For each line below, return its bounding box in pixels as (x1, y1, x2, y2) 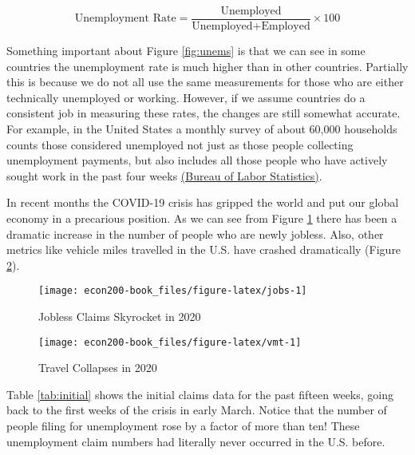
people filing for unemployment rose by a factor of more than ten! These (6, 417, 360, 434)
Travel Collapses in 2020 (38, 359, 157, 376)
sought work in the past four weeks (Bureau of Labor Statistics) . (6, 167, 322, 184)
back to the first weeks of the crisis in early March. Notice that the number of (6, 402, 387, 418)
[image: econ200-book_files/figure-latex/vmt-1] (38, 336, 302, 348)
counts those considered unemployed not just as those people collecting (6, 136, 354, 152)
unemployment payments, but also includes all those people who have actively (6, 152, 388, 168)
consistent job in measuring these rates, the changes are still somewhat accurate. (6, 105, 401, 121)
